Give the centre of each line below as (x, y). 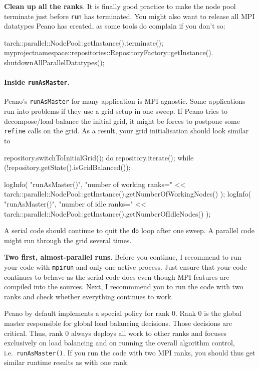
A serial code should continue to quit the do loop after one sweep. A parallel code (129, 230)
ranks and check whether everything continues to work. (89, 296)
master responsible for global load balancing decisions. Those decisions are (118, 323)
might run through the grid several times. (68, 240)
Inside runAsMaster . (37, 82)
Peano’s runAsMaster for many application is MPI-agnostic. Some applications (125, 101)
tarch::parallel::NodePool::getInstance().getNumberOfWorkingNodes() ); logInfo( (128, 194)
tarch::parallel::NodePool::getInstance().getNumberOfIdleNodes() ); (107, 213)
